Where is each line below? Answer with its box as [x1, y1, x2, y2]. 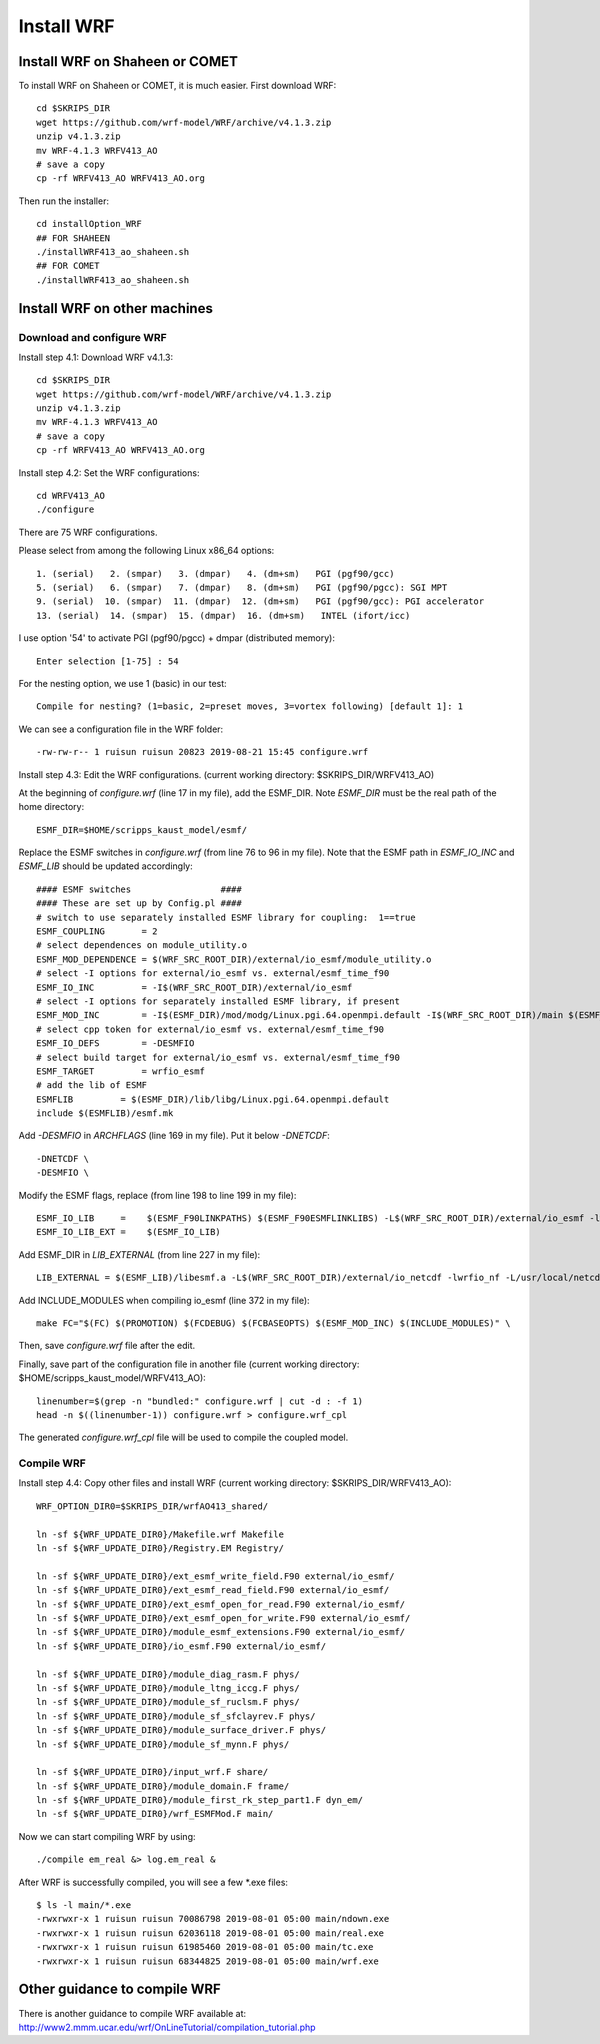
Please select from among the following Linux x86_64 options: [18, 545, 275, 557]
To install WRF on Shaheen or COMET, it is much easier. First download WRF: [18, 80, 337, 92]
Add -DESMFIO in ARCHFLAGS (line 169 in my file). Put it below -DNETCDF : [18, 1130, 330, 1142]
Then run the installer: [18, 195, 110, 207]
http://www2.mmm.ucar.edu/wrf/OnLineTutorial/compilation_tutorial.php [18, 2021, 316, 2033]
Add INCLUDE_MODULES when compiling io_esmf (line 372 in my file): [18, 1294, 310, 1306]
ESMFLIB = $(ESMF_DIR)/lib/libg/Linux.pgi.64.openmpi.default [36, 1093, 390, 1105]
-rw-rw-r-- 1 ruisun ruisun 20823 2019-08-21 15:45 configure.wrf [36, 746, 369, 758]
